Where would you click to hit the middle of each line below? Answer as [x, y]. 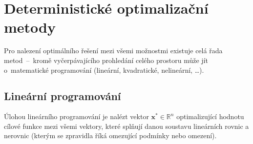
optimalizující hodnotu [210, 116]
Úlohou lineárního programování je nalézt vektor [76, 116]
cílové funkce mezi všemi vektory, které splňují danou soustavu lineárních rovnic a [126, 126]
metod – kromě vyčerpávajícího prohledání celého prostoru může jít [106, 60]
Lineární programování [63, 96]
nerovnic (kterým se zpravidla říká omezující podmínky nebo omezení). [110, 135]
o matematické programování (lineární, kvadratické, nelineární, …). [104, 70]
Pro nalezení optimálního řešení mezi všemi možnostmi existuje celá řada [113, 51]
